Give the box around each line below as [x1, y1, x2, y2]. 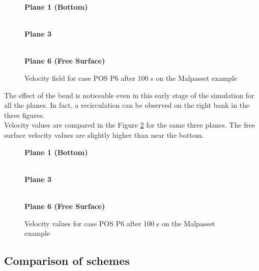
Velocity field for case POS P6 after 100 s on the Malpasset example [24, 72, 238, 83]
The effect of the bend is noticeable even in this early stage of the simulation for [4, 89, 254, 100]
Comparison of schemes [4, 253, 130, 268]
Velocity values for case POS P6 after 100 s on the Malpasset [24, 218, 215, 228]
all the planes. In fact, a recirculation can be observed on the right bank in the [4, 100, 250, 110]
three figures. [4, 109, 45, 120]
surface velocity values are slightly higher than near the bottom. [4, 129, 204, 140]
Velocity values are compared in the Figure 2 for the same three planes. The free [4, 119, 255, 130]
